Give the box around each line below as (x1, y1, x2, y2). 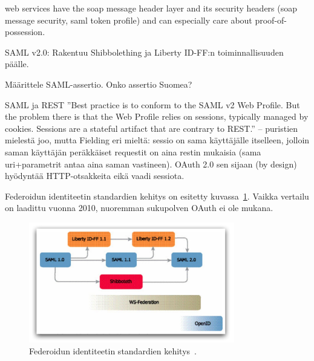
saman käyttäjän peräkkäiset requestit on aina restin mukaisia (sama (5, 145, 261, 158)
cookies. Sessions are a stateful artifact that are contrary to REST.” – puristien (5, 122, 298, 134)
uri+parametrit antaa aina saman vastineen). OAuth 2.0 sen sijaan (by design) (5, 157, 297, 170)
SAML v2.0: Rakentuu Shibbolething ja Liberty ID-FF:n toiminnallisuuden (5, 45, 284, 58)
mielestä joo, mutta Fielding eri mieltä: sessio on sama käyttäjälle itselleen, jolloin (5, 134, 310, 146)
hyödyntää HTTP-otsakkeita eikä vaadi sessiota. (5, 169, 185, 182)
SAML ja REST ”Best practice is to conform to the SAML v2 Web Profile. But (5, 98, 300, 111)
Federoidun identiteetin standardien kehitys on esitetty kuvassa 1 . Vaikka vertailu (5, 189, 309, 202)
